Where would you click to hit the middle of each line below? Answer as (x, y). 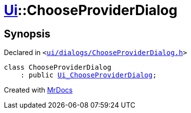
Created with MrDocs (38, 90)
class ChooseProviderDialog (58, 67)
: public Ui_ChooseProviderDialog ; (88, 75)
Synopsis (27, 34)
